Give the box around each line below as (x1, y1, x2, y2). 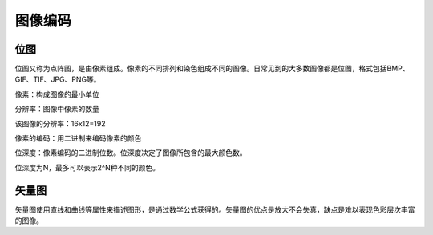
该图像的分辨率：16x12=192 (14, 118, 106, 128)
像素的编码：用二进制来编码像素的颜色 (14, 133, 142, 143)
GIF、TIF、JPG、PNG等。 (14, 74, 101, 84)
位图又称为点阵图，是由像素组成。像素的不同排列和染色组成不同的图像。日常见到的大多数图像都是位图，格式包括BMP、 (14, 64, 410, 74)
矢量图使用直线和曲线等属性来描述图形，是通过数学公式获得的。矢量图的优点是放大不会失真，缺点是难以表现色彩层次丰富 (14, 205, 415, 214)
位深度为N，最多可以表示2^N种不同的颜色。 (14, 162, 160, 172)
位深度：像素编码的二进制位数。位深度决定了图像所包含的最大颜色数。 (14, 148, 247, 157)
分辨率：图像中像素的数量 (14, 104, 99, 114)
